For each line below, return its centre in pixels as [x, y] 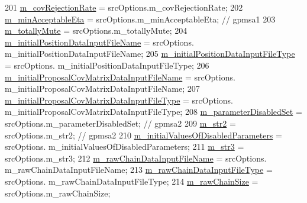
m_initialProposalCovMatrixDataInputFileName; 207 [102, 88]
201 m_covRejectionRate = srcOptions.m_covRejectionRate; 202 [124, 7]
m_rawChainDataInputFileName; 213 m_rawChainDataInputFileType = [139, 170]
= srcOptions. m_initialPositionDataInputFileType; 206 [107, 65]
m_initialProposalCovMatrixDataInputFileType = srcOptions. [119, 100]
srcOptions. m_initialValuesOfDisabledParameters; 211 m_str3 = [125, 146]
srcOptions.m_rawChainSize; [58, 193]
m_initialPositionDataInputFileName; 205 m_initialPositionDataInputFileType [150, 54]
